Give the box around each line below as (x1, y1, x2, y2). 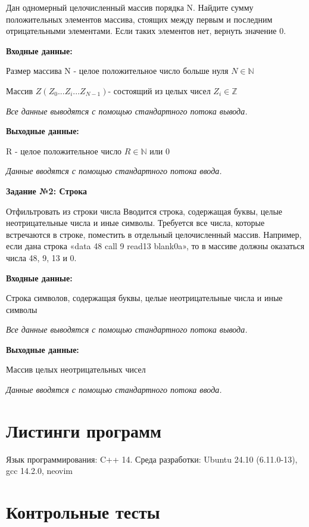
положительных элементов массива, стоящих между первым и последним (6, 13, 273, 25)
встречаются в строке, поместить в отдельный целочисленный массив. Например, (6, 228, 302, 240)
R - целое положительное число (6, 144, 122, 157)
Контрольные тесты (6, 500, 160, 524)
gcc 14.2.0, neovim (6, 464, 73, 477)
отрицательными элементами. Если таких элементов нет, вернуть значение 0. (6, 24, 286, 37)
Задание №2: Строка (6, 184, 88, 197)
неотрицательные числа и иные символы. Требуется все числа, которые (6, 216, 265, 229)
